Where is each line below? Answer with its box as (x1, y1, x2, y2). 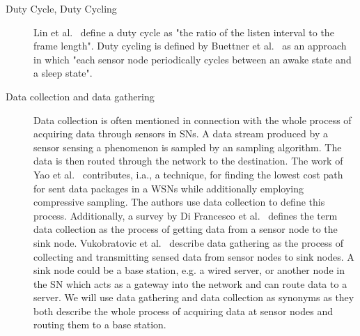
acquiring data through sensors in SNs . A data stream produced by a (33, 126, 328, 141)
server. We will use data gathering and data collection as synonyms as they (33, 290, 354, 305)
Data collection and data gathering (6, 89, 155, 103)
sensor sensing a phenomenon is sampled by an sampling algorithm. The (33, 139, 342, 154)
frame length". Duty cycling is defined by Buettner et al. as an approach (33, 38, 347, 53)
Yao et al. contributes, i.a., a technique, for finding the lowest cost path (33, 167, 343, 181)
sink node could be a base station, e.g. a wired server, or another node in (33, 263, 345, 277)
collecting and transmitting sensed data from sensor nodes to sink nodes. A (33, 249, 354, 264)
